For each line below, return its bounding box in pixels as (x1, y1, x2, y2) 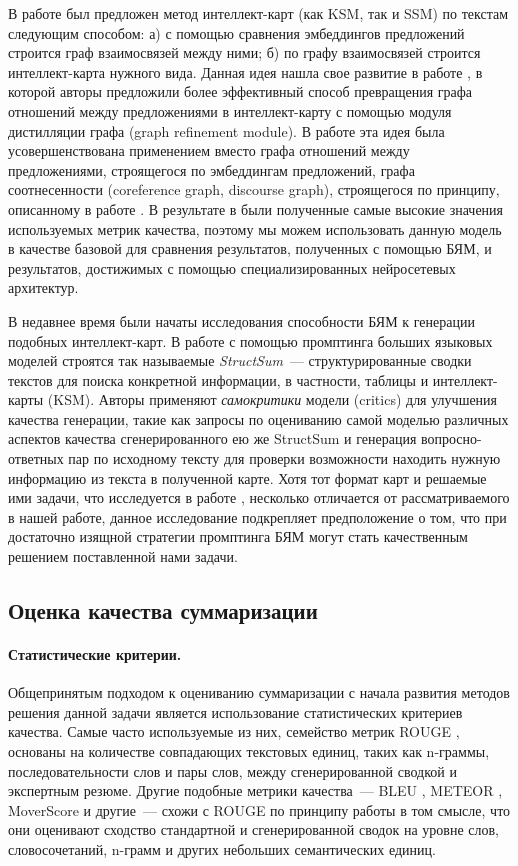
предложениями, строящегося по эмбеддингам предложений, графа (8, 159, 415, 180)
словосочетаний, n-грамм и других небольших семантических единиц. (8, 838, 436, 859)
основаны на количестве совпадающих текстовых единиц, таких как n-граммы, (8, 740, 490, 761)
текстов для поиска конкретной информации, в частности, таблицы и (8, 369, 429, 390)
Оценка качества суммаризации (8, 595, 318, 626)
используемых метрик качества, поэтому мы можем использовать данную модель (8, 218, 502, 239)
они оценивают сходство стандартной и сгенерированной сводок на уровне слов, (8, 819, 499, 840)
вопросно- (420, 428, 482, 449)
